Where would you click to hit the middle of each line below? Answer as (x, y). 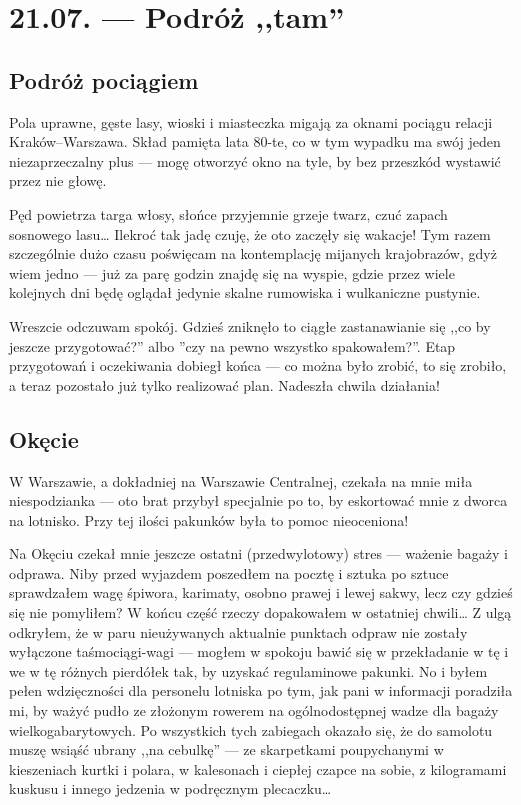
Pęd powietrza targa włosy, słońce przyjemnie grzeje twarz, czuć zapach (228, 213)
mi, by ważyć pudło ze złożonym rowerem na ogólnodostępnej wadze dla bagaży (254, 710)
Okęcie (44, 438)
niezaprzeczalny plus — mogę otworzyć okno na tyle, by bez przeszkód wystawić (255, 160)
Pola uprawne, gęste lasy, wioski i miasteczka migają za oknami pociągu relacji (251, 121)
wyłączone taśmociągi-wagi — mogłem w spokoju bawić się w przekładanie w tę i (259, 651)
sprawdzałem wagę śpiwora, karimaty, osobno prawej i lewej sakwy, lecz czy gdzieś (261, 592)
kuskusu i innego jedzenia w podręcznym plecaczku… (170, 788)
